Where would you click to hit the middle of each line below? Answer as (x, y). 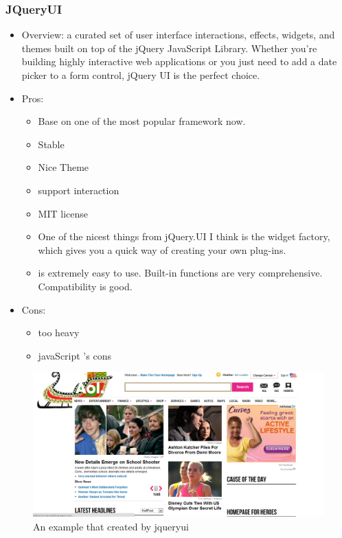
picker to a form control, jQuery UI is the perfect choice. (141, 75)
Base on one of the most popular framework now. (142, 121)
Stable (51, 144)
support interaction (79, 190)
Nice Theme (64, 167)
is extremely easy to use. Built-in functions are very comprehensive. (180, 273)
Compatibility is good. (85, 286)
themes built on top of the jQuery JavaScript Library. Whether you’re (169, 48)
